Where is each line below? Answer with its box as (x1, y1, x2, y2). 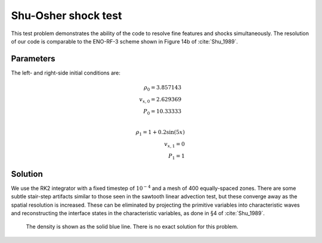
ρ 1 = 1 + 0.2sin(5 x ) (135, 129, 185, 137)
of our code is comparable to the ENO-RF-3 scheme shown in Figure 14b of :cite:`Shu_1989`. (11, 38, 239, 45)
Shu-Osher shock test (11, 9, 122, 22)
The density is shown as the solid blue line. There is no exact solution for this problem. (26, 223, 239, 230)
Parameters (11, 54, 55, 64)
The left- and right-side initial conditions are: (11, 69, 120, 76)
